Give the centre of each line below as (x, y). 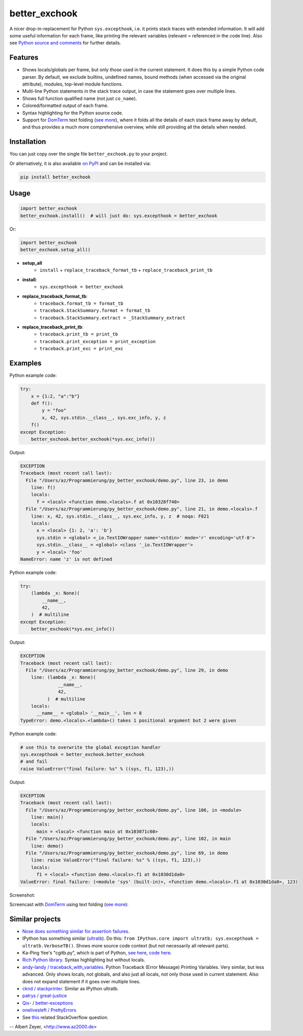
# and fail (34, 762)
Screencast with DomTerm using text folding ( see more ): (69, 904)
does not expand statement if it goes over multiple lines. (81, 981)
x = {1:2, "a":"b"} (56, 396)
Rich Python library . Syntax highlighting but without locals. (84, 960)
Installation (28, 142)
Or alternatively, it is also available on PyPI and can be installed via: (80, 163)
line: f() (43, 488)
